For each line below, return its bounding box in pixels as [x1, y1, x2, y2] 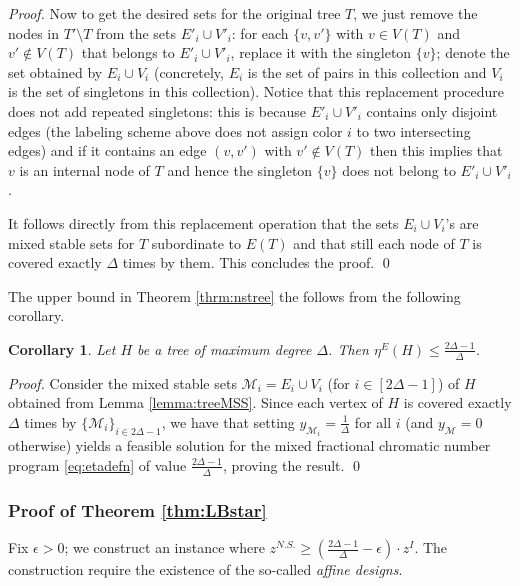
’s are [445, 212, 479, 233]
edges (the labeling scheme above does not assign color [8, 120, 343, 141]
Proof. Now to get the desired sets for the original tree [8, 3, 341, 23]
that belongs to [81, 42, 175, 63]
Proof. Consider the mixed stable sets [8, 372, 237, 393]
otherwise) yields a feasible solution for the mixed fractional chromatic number [8, 435, 491, 456]
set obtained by [8, 61, 103, 82]
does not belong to [342, 159, 456, 180]
